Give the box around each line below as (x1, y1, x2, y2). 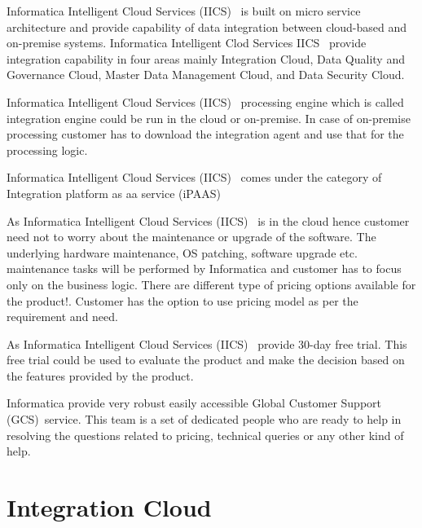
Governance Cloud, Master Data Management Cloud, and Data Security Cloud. (7, 66, 405, 83)
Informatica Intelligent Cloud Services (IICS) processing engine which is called (7, 93, 404, 110)
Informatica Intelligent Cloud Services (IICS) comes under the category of (7, 169, 382, 186)
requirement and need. (7, 308, 118, 325)
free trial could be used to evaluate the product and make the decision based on (7, 351, 405, 368)
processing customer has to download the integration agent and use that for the (7, 125, 404, 143)
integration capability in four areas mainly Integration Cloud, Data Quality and (7, 50, 405, 67)
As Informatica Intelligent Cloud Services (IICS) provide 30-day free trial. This (7, 335, 407, 352)
